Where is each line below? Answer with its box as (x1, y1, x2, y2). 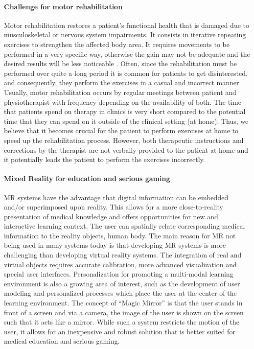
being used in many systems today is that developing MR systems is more (4, 240, 226, 250)
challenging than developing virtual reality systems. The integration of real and (4, 250, 242, 260)
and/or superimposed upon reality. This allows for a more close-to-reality (4, 202, 223, 212)
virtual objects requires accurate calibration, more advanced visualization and (4, 259, 237, 269)
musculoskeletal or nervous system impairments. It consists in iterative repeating (4, 29, 246, 40)
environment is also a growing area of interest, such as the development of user (4, 278, 240, 288)
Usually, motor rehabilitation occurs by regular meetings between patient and (4, 87, 236, 97)
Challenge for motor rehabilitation (4, 1, 123, 11)
